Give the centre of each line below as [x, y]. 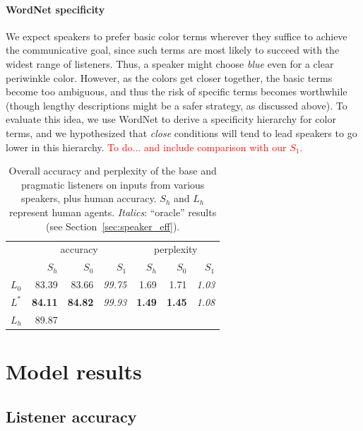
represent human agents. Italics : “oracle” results [113, 212]
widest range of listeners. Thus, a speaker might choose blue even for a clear [170, 63]
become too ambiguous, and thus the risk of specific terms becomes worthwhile [177, 91]
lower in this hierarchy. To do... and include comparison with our [146, 147]
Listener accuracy [71, 416]
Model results [74, 371]
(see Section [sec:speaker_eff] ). [113, 226]
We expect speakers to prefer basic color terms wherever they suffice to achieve [177, 36]
